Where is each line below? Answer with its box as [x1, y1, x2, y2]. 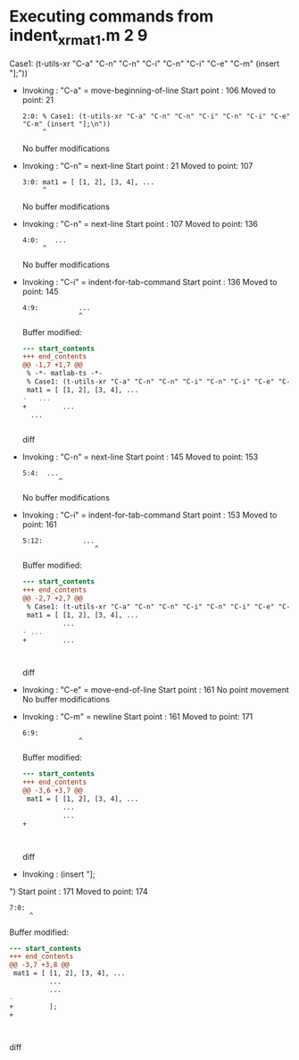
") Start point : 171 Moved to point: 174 [9, 886, 149, 896]
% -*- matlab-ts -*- [26, 369, 103, 378]
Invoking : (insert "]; [21, 869, 96, 879]
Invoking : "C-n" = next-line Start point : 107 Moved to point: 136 [21, 218, 259, 229]
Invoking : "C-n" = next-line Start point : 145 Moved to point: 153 [21, 451, 259, 462]
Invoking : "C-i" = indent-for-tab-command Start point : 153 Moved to [21, 509, 278, 520]
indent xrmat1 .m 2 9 [9, 25, 148, 48]
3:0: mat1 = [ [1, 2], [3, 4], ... [21, 177, 155, 187]
